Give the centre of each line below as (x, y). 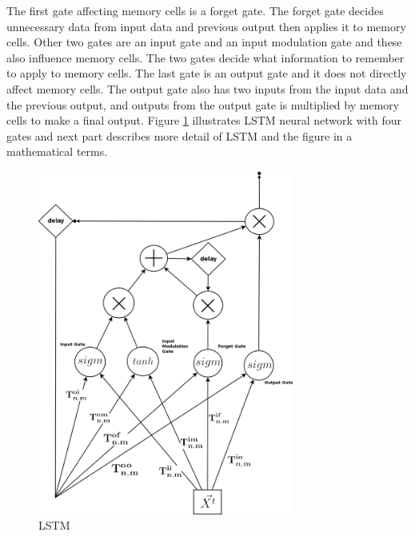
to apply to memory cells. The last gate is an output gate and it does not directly (207, 73)
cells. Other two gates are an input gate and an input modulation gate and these (204, 42)
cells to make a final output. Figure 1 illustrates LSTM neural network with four (204, 120)
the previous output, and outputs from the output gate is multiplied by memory (203, 104)
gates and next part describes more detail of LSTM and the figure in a (180, 135)
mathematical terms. (57, 151)
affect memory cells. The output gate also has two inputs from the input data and (207, 88)
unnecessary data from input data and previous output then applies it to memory (206, 26)
